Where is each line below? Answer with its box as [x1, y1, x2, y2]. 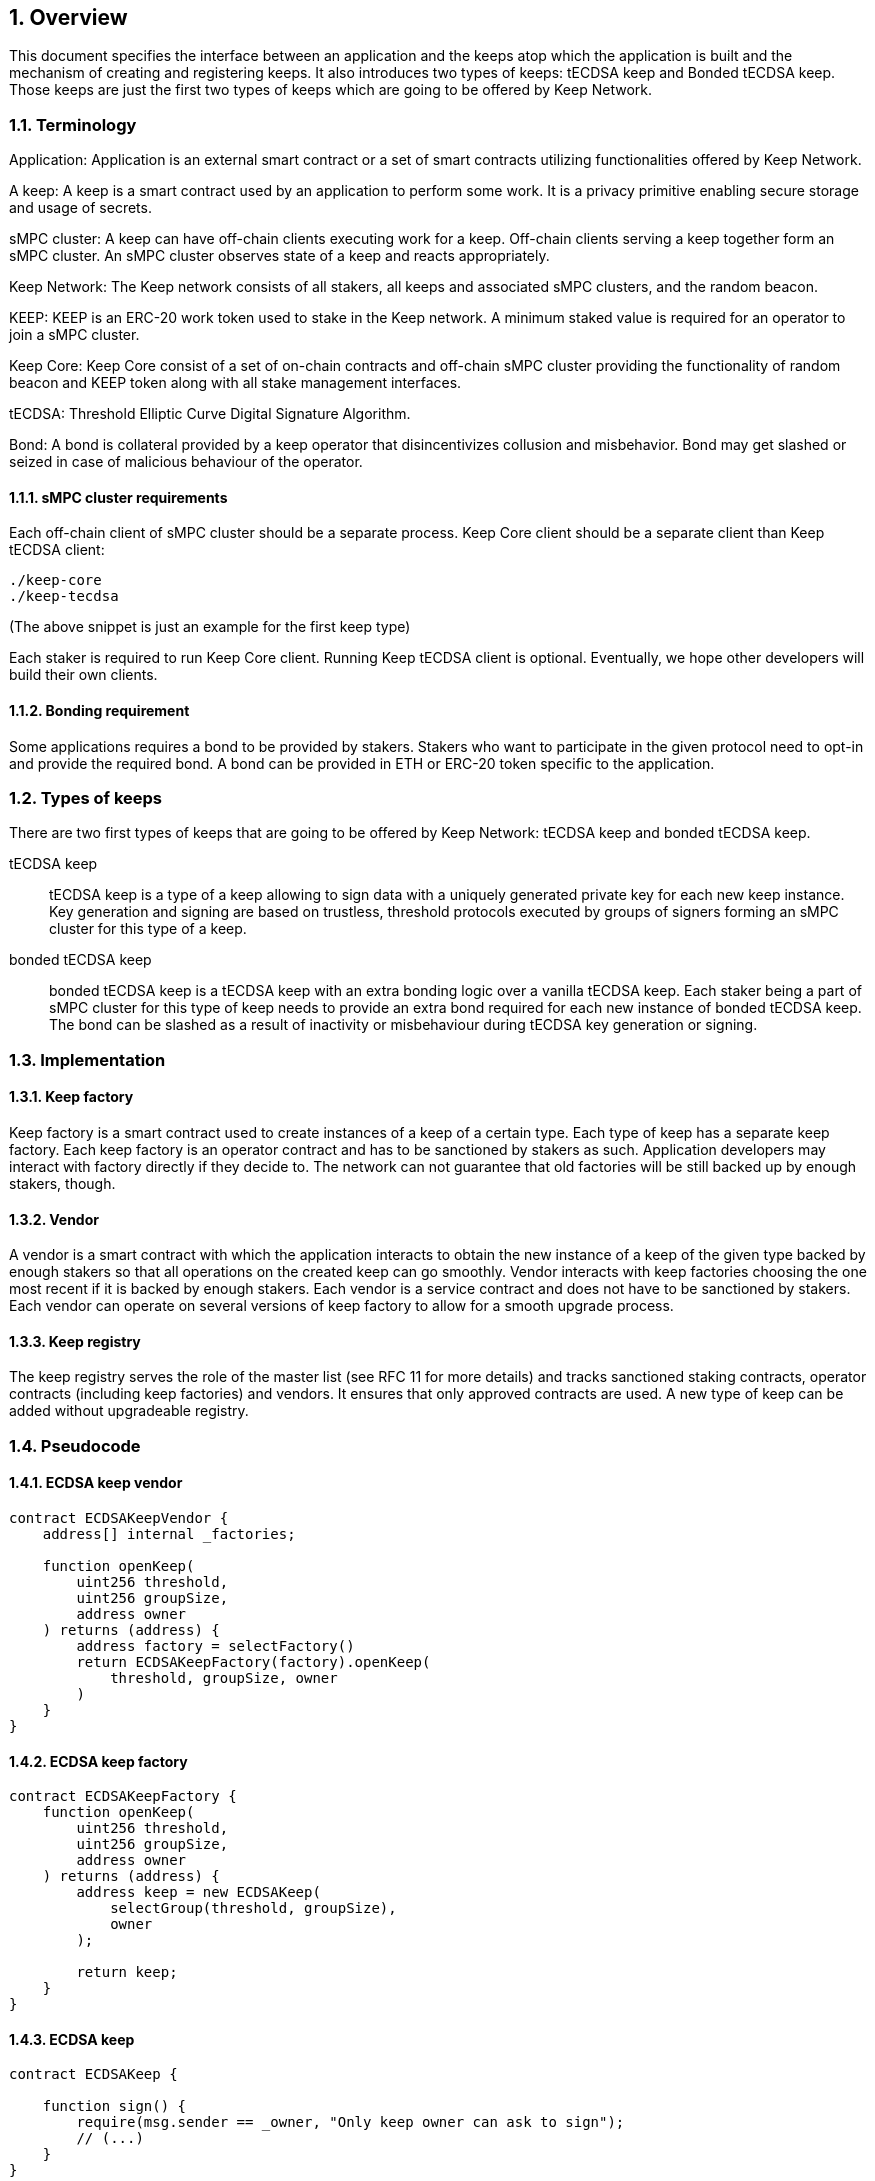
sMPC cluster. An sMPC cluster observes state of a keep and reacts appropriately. [9, 247, 550, 265]
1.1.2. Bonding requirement [9, 702, 190, 719]
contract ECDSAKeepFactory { [9, 1788, 237, 1805]
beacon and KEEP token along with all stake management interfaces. [9, 374, 462, 392]
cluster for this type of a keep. [49, 920, 247, 938]
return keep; [76, 1964, 178, 1981]
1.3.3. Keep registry [9, 1332, 141, 1350]
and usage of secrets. [9, 199, 152, 217]
